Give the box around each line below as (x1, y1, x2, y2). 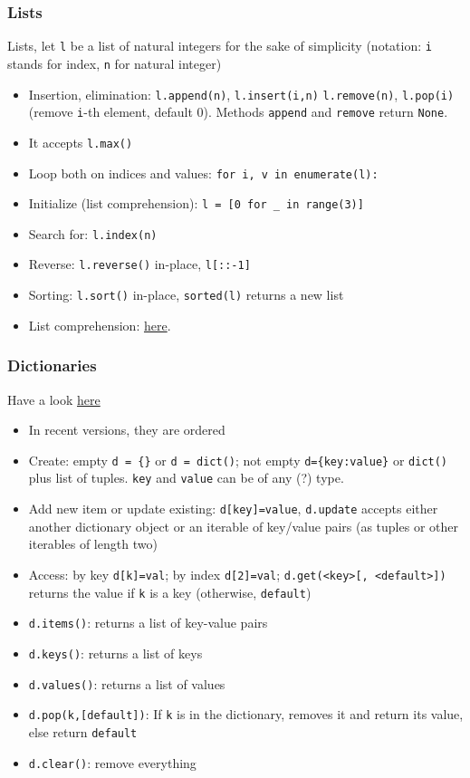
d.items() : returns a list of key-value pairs (28, 613, 268, 632)
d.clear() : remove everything (28, 753, 197, 772)
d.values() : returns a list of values (28, 674, 225, 693)
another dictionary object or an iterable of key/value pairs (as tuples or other (28, 516, 458, 535)
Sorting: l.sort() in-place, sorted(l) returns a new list (28, 285, 344, 304)
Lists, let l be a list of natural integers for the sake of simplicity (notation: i (7, 36, 432, 55)
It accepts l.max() (28, 132, 133, 151)
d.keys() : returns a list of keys (28, 643, 203, 662)
